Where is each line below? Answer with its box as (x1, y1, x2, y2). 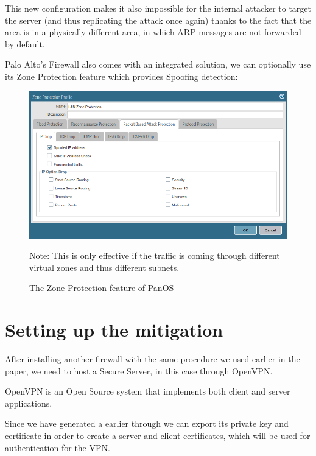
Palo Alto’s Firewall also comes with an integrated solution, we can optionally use (5, 58, 311, 71)
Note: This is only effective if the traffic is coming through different (29, 249, 280, 262)
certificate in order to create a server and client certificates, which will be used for (5, 429, 311, 441)
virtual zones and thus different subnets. (29, 261, 180, 273)
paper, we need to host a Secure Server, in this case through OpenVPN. (5, 364, 273, 377)
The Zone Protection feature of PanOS (29, 281, 174, 294)
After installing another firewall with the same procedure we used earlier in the (5, 353, 300, 365)
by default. (5, 37, 45, 50)
